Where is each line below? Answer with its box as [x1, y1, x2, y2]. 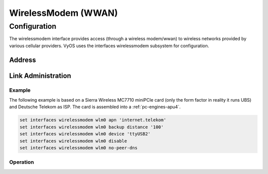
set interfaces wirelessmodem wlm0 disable [19, 138, 128, 144]
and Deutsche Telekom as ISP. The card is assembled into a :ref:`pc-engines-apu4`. [9, 104, 181, 110]
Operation [9, 159, 34, 166]
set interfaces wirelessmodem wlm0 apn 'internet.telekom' [19, 117, 166, 123]
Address [9, 56, 36, 64]
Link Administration [9, 71, 71, 80]
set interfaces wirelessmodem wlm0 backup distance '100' [19, 124, 164, 130]
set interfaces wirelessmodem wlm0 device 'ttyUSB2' [19, 131, 151, 137]
